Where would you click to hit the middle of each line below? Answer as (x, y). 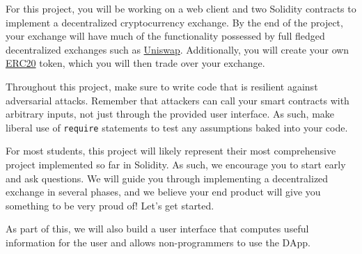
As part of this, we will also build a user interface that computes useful (157, 229)
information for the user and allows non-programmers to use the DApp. (158, 242)
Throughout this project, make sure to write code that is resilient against (162, 86)
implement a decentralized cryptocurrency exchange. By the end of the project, (174, 22)
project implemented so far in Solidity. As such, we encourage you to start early (176, 164)
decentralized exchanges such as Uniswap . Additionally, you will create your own (178, 49)
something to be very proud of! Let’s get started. (110, 205)
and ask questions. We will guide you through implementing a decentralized (167, 178)
